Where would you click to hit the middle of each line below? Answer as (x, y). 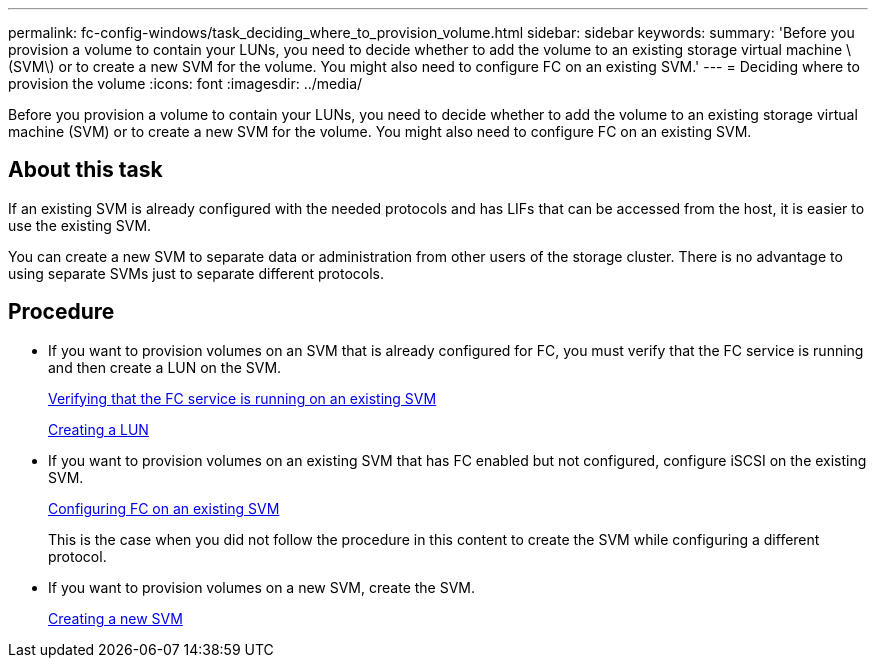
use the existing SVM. (80, 225)
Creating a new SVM (115, 618)
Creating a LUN (98, 429)
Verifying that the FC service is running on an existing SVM (242, 398)
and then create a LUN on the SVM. (165, 367)
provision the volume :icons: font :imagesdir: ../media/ (185, 83)
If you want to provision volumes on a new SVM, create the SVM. (262, 587)
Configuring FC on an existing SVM (164, 508)
